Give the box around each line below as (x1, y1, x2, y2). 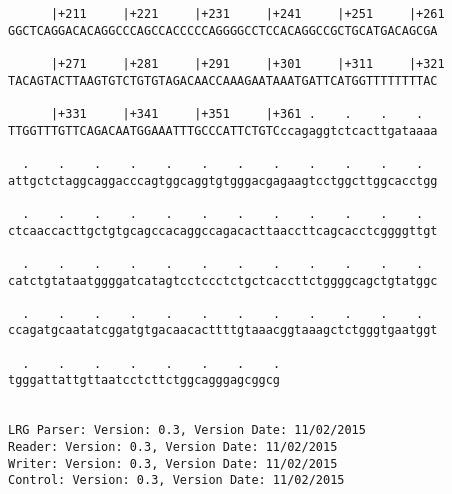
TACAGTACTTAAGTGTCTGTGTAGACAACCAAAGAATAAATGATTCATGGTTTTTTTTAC (8, 73, 438, 88)
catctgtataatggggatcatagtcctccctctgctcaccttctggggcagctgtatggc (8, 273, 438, 288)
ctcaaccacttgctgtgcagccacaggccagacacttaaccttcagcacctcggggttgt (8, 223, 438, 238)
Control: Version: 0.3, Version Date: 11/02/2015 (8, 473, 345, 488)
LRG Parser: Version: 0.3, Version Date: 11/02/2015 (8, 423, 366, 438)
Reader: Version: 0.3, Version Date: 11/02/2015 (8, 440, 338, 455)
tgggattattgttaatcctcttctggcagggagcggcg (8, 373, 281, 388)
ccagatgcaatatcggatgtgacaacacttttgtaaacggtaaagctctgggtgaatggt (8, 323, 438, 338)
